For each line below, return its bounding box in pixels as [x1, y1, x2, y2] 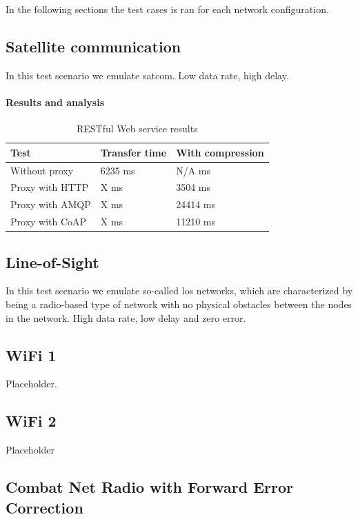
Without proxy [10, 163, 74, 177]
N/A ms [176, 163, 211, 177]
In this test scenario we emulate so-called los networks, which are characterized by [6, 283, 353, 298]
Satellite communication [6, 35, 181, 57]
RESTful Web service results [76, 121, 198, 136]
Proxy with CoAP [10, 214, 87, 229]
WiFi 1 [6, 344, 57, 365]
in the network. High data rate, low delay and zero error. [6, 310, 246, 325]
